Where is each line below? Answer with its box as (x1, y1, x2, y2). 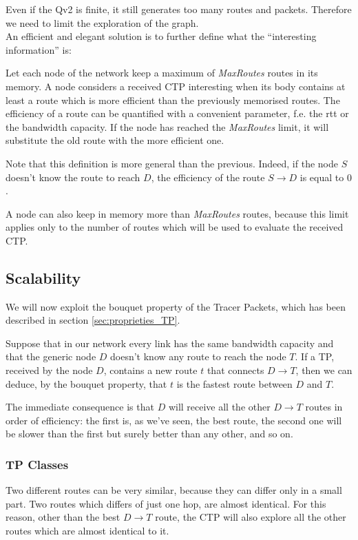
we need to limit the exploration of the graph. (6, 15, 199, 30)
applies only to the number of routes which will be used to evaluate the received (6, 220, 344, 234)
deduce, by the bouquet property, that (6, 376, 167, 391)
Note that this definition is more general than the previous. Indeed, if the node (6, 156, 338, 170)
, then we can (295, 363, 352, 377)
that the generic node (6, 349, 96, 364)
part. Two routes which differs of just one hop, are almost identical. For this (6, 496, 326, 510)
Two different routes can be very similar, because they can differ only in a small (6, 483, 342, 497)
